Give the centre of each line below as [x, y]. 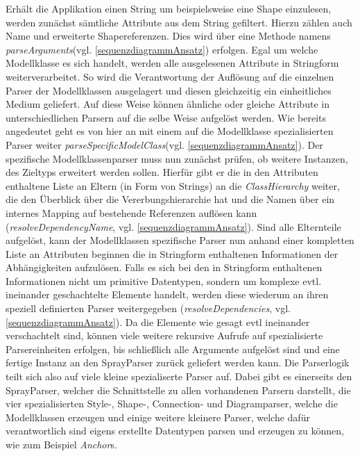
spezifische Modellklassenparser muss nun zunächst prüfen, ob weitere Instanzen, [177, 158]
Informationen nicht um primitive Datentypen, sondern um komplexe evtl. [164, 280]
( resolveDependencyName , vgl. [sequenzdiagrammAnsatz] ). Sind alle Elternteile [173, 226]
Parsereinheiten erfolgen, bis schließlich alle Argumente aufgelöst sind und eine [173, 349]
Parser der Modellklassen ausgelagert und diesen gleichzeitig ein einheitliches [169, 90]
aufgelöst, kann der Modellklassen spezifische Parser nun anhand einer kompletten [180, 240]
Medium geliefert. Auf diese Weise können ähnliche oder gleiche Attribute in [168, 104]
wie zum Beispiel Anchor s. [61, 444]
